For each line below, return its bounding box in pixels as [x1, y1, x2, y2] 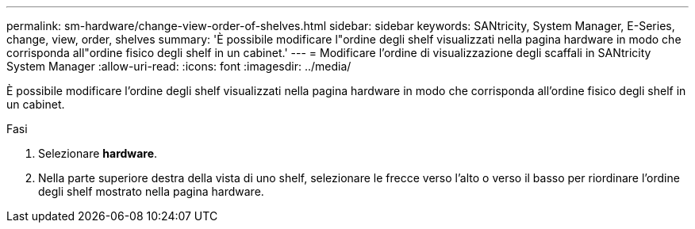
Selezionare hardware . [38, 147, 158, 160]
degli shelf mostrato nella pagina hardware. [38, 185, 264, 198]
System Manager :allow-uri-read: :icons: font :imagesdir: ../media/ [6, 59, 351, 73]
